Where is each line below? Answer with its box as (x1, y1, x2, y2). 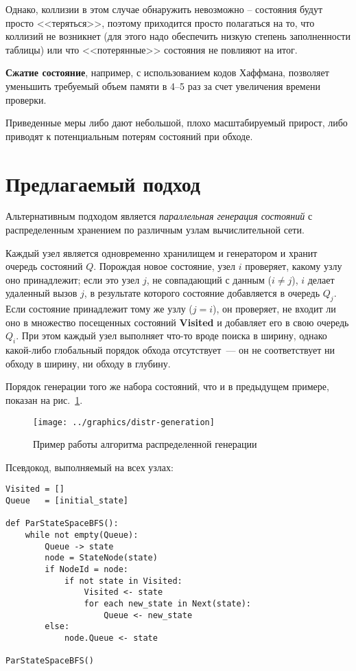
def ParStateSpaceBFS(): (5, 519, 119, 529)
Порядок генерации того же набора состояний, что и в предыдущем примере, (5, 379, 329, 394)
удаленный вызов (5, 286, 78, 300)
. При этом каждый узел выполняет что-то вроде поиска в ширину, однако (16, 328, 327, 343)
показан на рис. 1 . (5, 393, 83, 407)
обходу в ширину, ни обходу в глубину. (5, 356, 171, 370)
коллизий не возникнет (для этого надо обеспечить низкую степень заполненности (5, 29, 351, 43)
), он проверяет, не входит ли (213, 302, 336, 316)
